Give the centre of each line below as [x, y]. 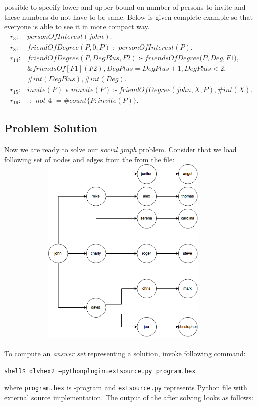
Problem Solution [51, 128]
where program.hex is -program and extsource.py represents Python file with [126, 387]
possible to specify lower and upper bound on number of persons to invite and [125, 7]
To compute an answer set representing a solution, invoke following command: [125, 353]
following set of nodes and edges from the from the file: [89, 159]
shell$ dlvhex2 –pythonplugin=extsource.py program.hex [100, 371]
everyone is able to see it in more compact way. [77, 27]
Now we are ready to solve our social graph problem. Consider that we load [120, 149]
